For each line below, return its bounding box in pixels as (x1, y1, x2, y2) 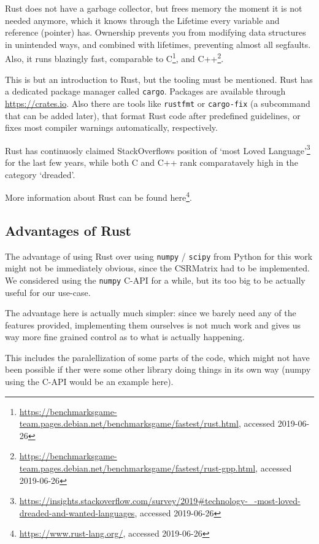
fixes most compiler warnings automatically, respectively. (5, 121, 218, 134)
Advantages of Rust (5, 220, 132, 239)
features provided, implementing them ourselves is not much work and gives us (5, 318, 301, 331)
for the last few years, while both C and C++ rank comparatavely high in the (5, 155, 298, 168)
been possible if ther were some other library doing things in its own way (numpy (5, 363, 311, 376)
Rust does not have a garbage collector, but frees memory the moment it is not (5, 2, 302, 14)
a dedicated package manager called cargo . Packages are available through (5, 85, 286, 98)
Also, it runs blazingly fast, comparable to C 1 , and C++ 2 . (5, 50, 224, 65)
